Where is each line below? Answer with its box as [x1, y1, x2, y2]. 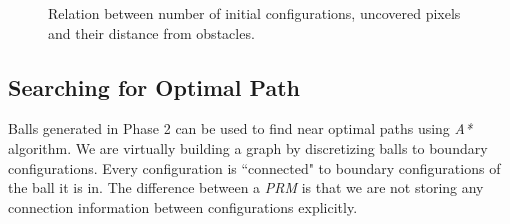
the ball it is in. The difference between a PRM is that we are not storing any [8, 177, 484, 198]
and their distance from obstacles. [48, 22, 255, 43]
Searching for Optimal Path [8, 71, 300, 102]
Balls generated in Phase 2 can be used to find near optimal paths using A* [8, 118, 473, 139]
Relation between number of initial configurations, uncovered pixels [48, 3, 461, 23]
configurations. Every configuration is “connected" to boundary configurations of [8, 157, 501, 178]
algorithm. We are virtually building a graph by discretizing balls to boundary [8, 137, 488, 158]
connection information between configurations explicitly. [8, 196, 358, 217]
